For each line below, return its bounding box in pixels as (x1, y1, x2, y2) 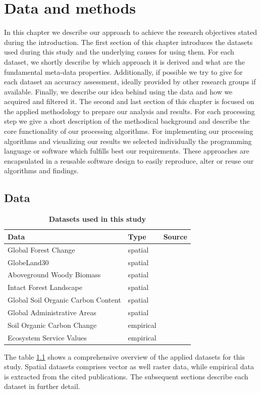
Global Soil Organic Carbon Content (8, 294, 121, 305)
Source (163, 231, 187, 241)
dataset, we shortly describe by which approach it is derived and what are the (4, 56, 245, 67)
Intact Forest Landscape (8, 282, 82, 292)
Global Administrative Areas (8, 307, 96, 317)
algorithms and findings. (4, 165, 79, 176)
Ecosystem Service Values (8, 332, 87, 342)
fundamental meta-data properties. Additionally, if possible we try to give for (4, 66, 243, 77)
